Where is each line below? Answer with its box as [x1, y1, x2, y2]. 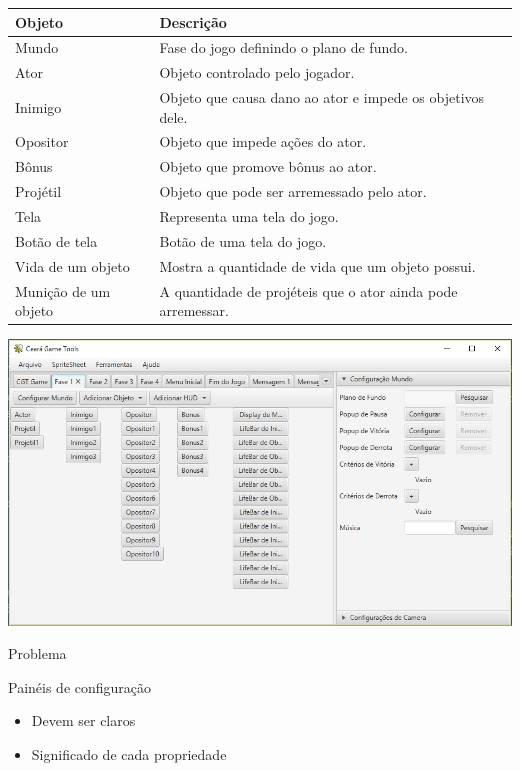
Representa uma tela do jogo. [159, 206, 339, 226]
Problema [8, 643, 67, 664]
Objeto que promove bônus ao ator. [159, 156, 377, 177]
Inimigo [15, 96, 62, 117]
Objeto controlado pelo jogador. [159, 62, 355, 83]
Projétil [15, 181, 62, 202]
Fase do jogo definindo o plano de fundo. [159, 37, 408, 58]
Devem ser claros [31, 710, 136, 731]
